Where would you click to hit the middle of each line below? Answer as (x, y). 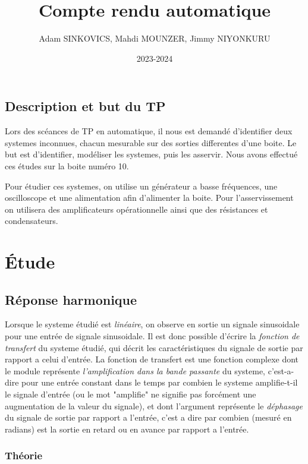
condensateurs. (32, 221)
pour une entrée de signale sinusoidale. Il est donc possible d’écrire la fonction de (152, 336)
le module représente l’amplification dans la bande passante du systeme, (135, 370)
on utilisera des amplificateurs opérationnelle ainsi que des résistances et (136, 209)
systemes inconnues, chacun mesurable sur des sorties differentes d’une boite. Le (151, 142)
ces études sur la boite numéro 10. (67, 165)
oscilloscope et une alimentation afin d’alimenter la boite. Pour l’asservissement (149, 198)
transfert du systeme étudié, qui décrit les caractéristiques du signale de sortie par (154, 347)
